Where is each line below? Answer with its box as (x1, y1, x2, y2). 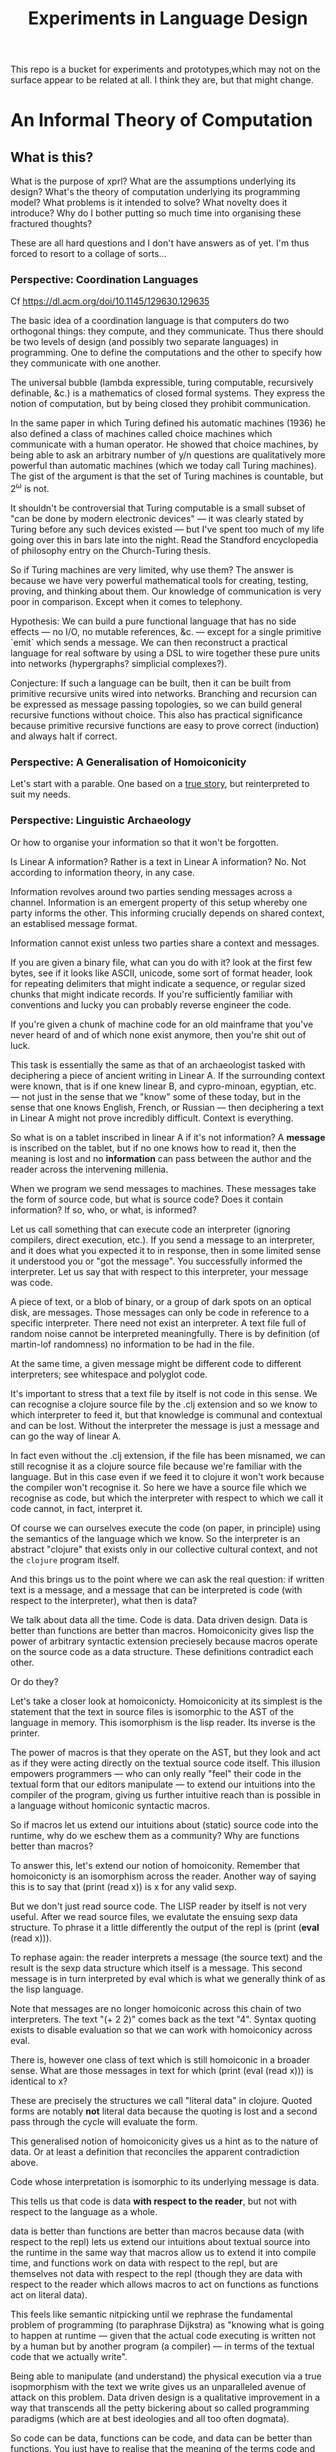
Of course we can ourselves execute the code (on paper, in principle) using (10, 1522, 321, 1534)
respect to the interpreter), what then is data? (10, 1594, 198, 1606)
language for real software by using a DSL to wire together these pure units (10, 647, 321, 659)
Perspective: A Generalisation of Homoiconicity (10, 755, 247, 769)
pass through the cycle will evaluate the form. (10, 2115, 198, 2127)
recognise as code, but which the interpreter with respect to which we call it (10, 1492, 324, 1504)
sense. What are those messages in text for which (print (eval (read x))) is (10, 2064, 314, 2076)
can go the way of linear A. (10, 1430, 122, 1442)
